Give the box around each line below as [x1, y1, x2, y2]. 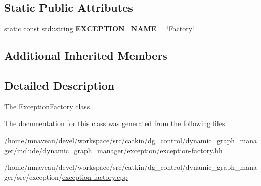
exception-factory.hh [160, 145, 223, 155]
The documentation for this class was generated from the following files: [4, 118, 227, 129]
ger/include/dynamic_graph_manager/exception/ [4, 145, 160, 155]
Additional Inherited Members [4, 48, 167, 64]
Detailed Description [4, 77, 115, 93]
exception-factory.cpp [62, 171, 128, 182]
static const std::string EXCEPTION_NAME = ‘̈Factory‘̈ [4, 23, 194, 34]
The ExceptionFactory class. [4, 101, 92, 111]
